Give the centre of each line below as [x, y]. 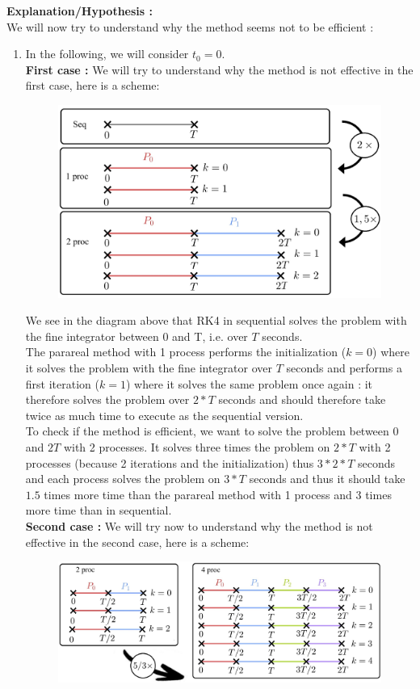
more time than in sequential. [99, 510]
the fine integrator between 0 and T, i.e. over [136, 336]
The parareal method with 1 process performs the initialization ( [186, 352]
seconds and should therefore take [302, 399]
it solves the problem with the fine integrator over [149, 367]
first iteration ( [62, 383]
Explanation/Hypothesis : [80, 11]
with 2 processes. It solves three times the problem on [197, 446]
